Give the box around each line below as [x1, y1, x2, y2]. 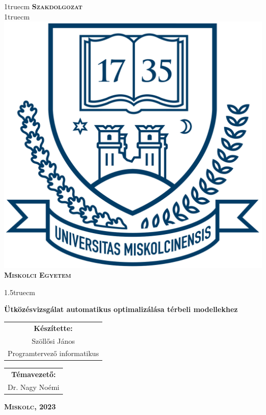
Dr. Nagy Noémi [8, 382, 59, 392]
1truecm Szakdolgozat [4, 1, 82, 11]
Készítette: [34, 322, 73, 333]
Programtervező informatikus [8, 348, 99, 359]
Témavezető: [11, 369, 56, 380]
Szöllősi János [31, 335, 75, 346]
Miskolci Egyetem [4, 269, 71, 280]
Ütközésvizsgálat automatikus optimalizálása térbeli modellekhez [4, 304, 238, 315]
